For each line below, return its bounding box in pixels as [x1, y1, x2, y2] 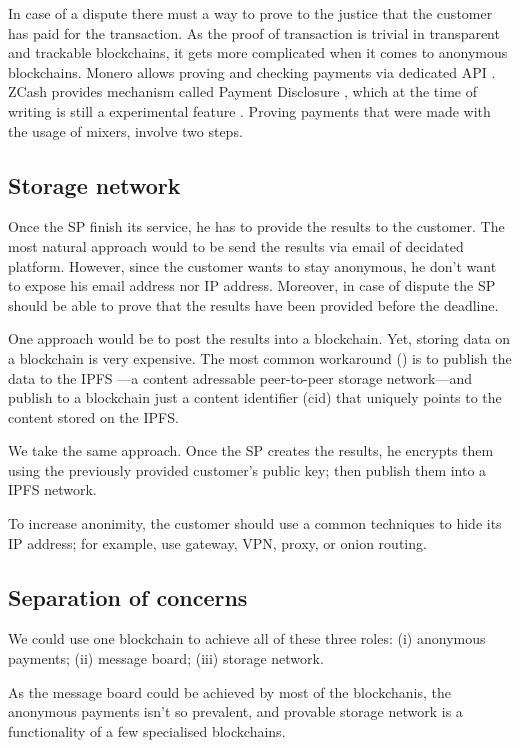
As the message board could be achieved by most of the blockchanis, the [8, 681, 451, 702]
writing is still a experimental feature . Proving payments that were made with [8, 100, 491, 121]
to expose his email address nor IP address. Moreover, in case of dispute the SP [8, 275, 496, 296]
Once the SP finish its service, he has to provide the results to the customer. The [8, 216, 505, 237]
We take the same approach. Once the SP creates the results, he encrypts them [8, 440, 494, 461]
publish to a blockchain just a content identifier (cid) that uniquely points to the [8, 387, 502, 408]
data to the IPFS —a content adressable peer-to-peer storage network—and [8, 367, 472, 388]
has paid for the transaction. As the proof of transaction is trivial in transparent [8, 22, 500, 43]
